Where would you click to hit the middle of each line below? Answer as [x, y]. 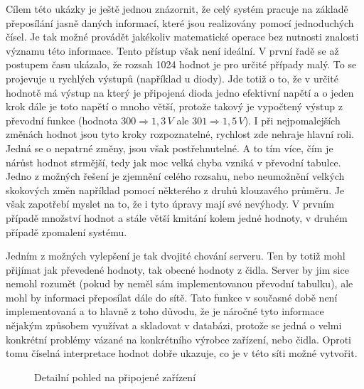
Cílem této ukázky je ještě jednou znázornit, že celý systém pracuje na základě [177, 9]
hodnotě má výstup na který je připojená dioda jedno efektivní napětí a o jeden [180, 92]
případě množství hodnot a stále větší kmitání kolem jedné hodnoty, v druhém [177, 217]
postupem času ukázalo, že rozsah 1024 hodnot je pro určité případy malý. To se [181, 64]
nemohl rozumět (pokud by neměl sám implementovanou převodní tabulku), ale [180, 283]
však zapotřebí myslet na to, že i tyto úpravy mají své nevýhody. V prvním [170, 204]
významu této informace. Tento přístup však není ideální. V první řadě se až [172, 50]
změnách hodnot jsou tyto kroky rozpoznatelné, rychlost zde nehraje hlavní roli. [180, 134]
